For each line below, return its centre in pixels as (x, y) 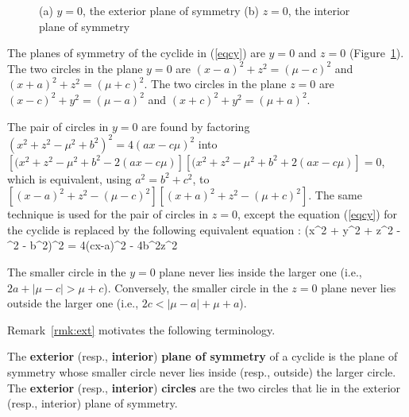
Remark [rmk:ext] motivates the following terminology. (141, 329)
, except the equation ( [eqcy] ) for (317, 214)
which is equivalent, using (69, 178)
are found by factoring (196, 126)
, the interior (319, 10)
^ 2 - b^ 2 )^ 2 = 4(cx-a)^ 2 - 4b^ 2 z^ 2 (93, 245)
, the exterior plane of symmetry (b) (171, 10)
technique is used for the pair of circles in (108, 214)
